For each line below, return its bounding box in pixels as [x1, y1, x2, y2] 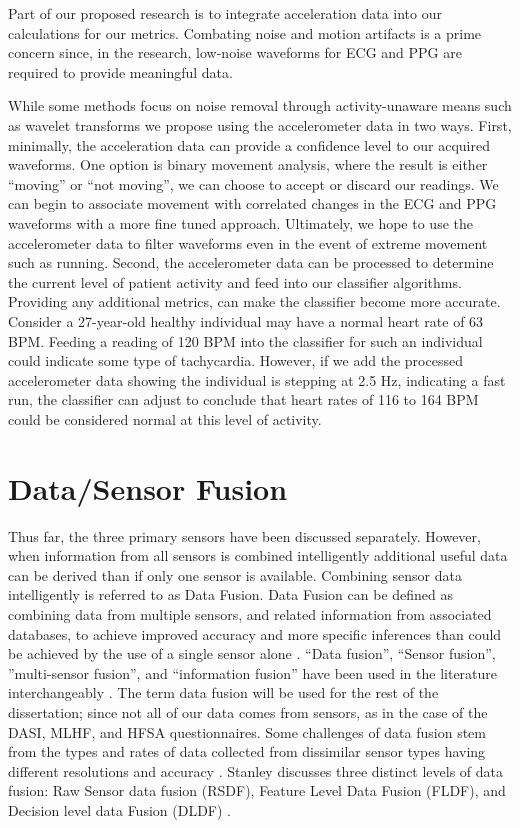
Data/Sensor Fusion [8, 467, 288, 508]
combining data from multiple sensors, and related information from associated [8, 603, 492, 624]
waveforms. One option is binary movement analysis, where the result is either [8, 154, 488, 175]
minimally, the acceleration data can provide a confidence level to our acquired [8, 134, 490, 155]
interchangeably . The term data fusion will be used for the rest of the [8, 682, 439, 703]
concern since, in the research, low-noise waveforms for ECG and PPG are [8, 42, 462, 63]
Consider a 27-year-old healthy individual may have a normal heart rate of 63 [8, 310, 484, 331]
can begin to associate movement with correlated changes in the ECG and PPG [8, 193, 497, 214]
